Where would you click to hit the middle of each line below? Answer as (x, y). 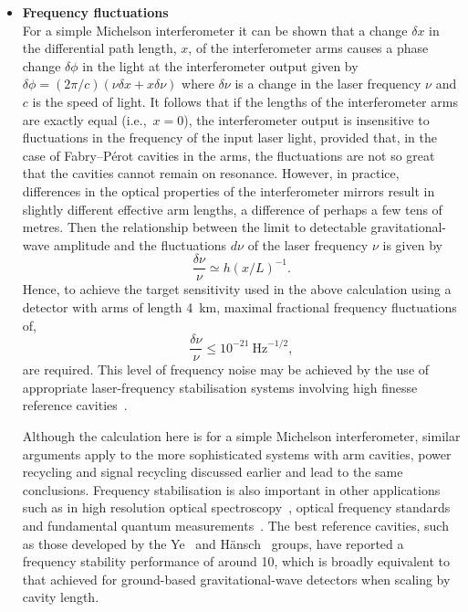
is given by (412, 244)
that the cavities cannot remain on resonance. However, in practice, (211, 173)
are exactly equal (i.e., (84, 119)
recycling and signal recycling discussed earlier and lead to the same (213, 472)
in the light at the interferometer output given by (220, 65)
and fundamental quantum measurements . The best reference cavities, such (235, 525)
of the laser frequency (308, 244)
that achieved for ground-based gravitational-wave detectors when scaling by (236, 579)
